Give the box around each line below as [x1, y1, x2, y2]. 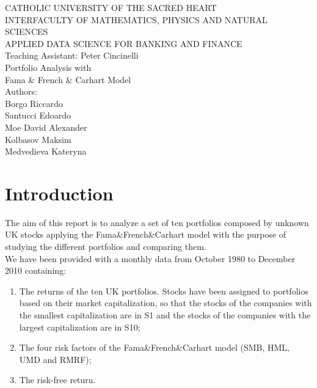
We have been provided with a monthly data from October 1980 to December [5, 252, 296, 265]
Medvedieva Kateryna [5, 145, 87, 158]
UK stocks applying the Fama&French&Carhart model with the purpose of [5, 228, 286, 241]
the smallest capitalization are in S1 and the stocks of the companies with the [19, 309, 311, 321]
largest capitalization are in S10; [19, 320, 140, 333]
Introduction [5, 180, 114, 205]
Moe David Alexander [5, 120, 87, 133]
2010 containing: [5, 264, 66, 277]
